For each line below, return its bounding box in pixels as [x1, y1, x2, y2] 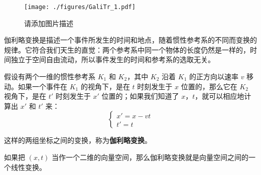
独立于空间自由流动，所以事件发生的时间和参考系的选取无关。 [11, 54, 215, 65]
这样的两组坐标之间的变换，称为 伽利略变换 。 [4, 135, 152, 145]
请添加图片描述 [24, 18, 73, 28]
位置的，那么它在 [181, 81, 237, 91]
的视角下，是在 [80, 81, 130, 91]
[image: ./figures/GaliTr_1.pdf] [24, 4, 136, 11]
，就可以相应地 [195, 91, 244, 101]
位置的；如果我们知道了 [101, 91, 179, 101]
